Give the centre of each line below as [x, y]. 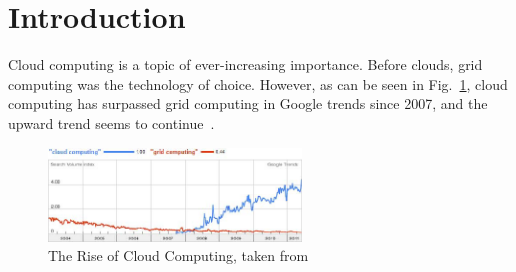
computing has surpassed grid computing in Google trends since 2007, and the [248, 103]
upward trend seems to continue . [111, 122]
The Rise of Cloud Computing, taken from [178, 255]
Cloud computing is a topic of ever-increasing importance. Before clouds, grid [245, 64]
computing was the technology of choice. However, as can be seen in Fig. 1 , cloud [258, 83]
